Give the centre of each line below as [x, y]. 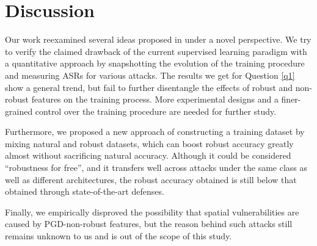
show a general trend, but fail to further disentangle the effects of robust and [149, 87]
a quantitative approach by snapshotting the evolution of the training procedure [155, 63]
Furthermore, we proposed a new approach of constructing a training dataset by [155, 132]
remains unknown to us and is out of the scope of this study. [118, 236]
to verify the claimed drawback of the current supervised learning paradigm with [156, 51]
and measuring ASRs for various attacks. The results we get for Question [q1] [150, 75]
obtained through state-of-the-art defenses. [85, 191]
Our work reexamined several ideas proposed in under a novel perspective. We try [158, 39]
